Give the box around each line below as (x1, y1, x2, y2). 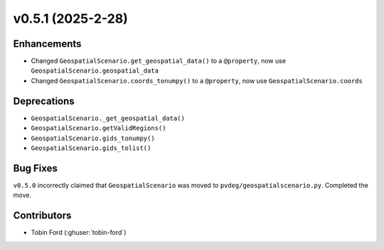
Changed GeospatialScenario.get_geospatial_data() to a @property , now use (31, 57, 287, 65)
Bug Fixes (13, 162, 58, 174)
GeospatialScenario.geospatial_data (31, 67, 159, 75)
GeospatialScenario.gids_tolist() (31, 144, 151, 152)
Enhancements (13, 38, 82, 50)
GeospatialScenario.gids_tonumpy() (31, 134, 156, 142)
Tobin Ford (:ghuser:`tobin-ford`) (31, 228, 127, 237)
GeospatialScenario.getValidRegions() (31, 124, 166, 132)
